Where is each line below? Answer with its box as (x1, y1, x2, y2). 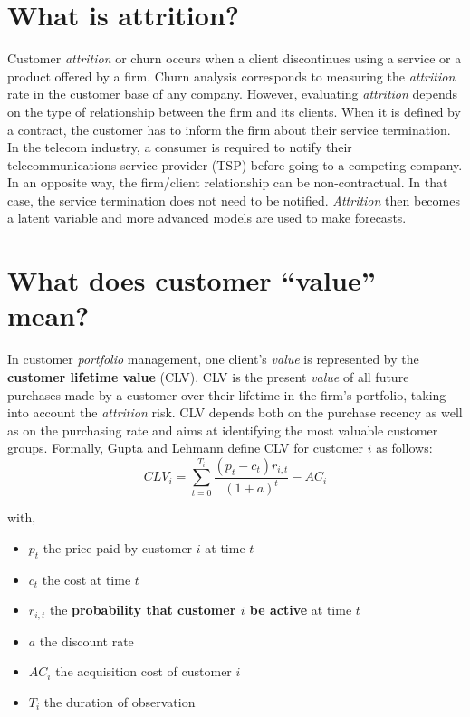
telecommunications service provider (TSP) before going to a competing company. (7, 155, 463, 174)
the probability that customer (49, 600, 236, 619)
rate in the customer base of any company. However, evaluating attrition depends (7, 84, 458, 103)
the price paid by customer (43, 538, 193, 557)
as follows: (376, 438, 433, 457)
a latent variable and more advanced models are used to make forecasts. (7, 208, 407, 227)
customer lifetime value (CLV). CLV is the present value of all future (7, 367, 409, 386)
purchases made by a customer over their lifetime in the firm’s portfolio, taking (7, 385, 446, 404)
